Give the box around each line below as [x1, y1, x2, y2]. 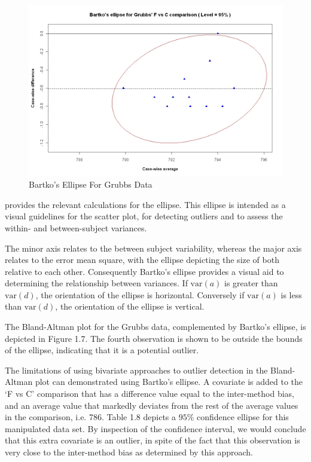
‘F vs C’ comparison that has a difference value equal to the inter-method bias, [5, 387, 294, 400]
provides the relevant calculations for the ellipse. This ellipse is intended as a [5, 198, 286, 210]
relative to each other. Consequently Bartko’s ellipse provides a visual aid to [5, 265, 284, 277]
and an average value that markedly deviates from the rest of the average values [5, 399, 298, 411]
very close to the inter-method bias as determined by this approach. [5, 446, 254, 458]
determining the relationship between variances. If [5, 277, 188, 289]
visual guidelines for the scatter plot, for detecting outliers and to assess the [5, 210, 283, 222]
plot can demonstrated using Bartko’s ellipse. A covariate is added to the [35, 375, 303, 388]
